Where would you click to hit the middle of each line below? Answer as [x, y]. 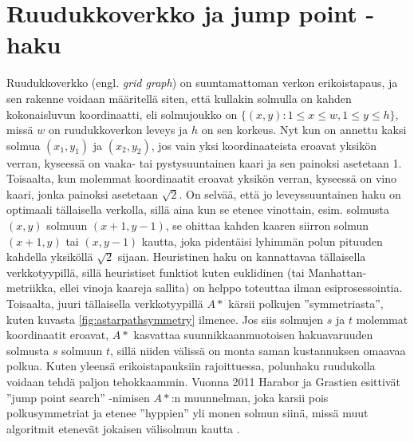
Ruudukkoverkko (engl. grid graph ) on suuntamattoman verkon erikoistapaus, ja [202, 83]
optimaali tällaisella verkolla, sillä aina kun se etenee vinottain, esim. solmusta [198, 209]
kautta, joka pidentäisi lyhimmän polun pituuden [262, 241]
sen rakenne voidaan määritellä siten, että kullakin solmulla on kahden [179, 98]
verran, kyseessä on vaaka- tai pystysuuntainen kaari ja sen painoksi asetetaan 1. [204, 162]
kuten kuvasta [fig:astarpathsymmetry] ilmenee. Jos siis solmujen [165, 319]
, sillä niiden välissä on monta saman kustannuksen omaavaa [258, 350]
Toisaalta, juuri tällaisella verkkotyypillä [105, 304]
